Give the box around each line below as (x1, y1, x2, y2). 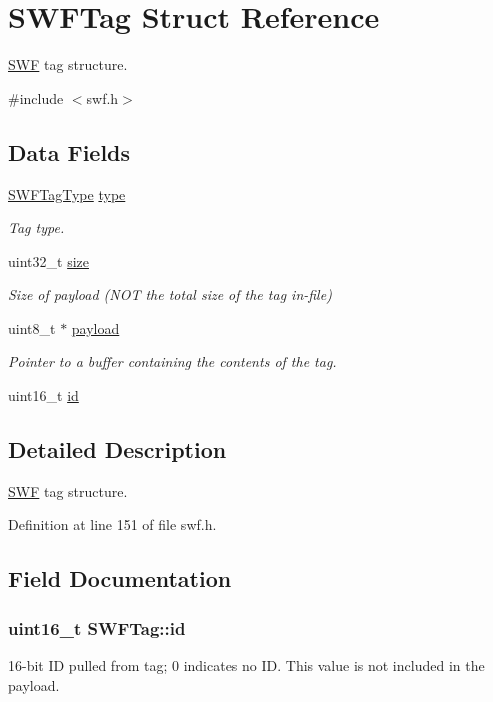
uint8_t (8, 317, 56, 338)
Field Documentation (8, 563, 232, 594)
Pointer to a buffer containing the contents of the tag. (8, 351, 337, 372)
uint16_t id (8, 385, 79, 406)
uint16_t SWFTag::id (8, 615, 186, 640)
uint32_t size (8, 250, 89, 271)
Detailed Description (8, 434, 227, 465)
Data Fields (8, 136, 131, 167)
